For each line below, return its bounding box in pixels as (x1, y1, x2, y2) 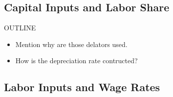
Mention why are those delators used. (15, 39, 128, 49)
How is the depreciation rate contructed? (15, 55, 138, 66)
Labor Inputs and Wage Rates (4, 79, 160, 95)
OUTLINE (4, 23, 36, 33)
